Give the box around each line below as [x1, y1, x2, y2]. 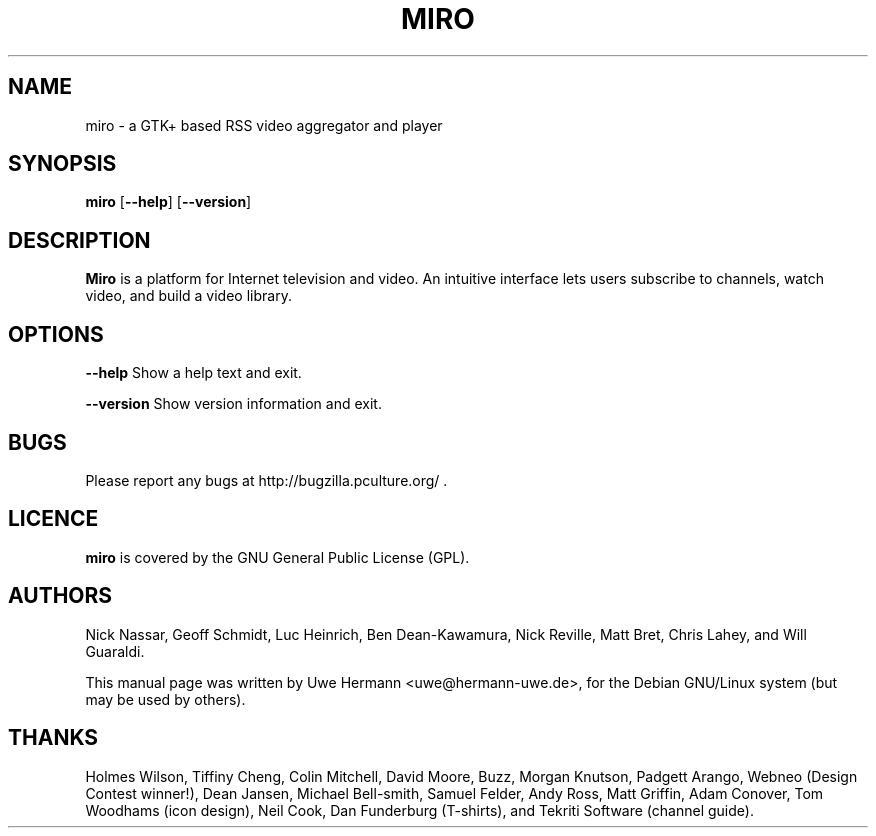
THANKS [8, 725, 99, 751]
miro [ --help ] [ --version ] [85, 193, 252, 211]
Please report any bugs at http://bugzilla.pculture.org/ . [85, 471, 448, 489]
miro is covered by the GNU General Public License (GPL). [85, 548, 470, 566]
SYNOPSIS [8, 151, 117, 177]
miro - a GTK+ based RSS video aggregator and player [85, 116, 443, 134]
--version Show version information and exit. [85, 395, 382, 413]
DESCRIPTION [8, 227, 151, 253]
